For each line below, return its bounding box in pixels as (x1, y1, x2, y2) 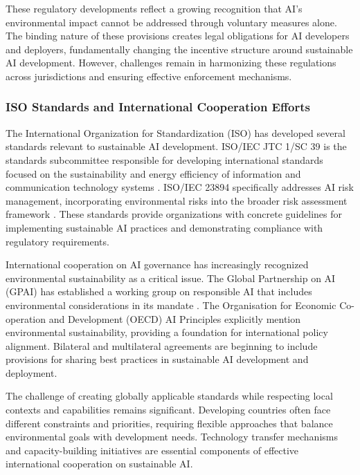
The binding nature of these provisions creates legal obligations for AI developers (6, 28, 350, 43)
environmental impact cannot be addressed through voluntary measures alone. (6, 15, 337, 29)
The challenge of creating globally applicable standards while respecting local (6, 389, 333, 403)
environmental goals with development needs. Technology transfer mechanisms (6, 429, 338, 444)
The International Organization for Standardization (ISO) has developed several (6, 125, 345, 140)
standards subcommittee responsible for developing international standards (6, 152, 323, 167)
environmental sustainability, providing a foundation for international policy (6, 325, 328, 339)
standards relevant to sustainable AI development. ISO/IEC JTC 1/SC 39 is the (6, 139, 347, 153)
